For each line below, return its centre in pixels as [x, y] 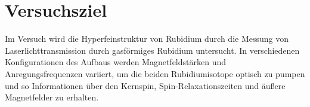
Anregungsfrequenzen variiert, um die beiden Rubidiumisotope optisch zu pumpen [155, 73]
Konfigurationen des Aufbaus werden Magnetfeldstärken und [116, 62]
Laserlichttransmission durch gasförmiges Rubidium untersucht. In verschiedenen [152, 50]
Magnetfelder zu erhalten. [52, 97]
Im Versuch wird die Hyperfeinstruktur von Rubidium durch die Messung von [147, 39]
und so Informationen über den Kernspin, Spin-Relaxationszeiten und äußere [145, 85]
